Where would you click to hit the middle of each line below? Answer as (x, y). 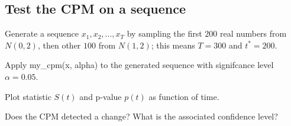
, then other (59, 45)
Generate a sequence (42, 33)
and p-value (101, 96)
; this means (173, 45)
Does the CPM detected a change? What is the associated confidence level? (141, 116)
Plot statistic (28, 96)
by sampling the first (164, 33)
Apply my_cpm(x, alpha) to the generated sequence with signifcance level (139, 65)
